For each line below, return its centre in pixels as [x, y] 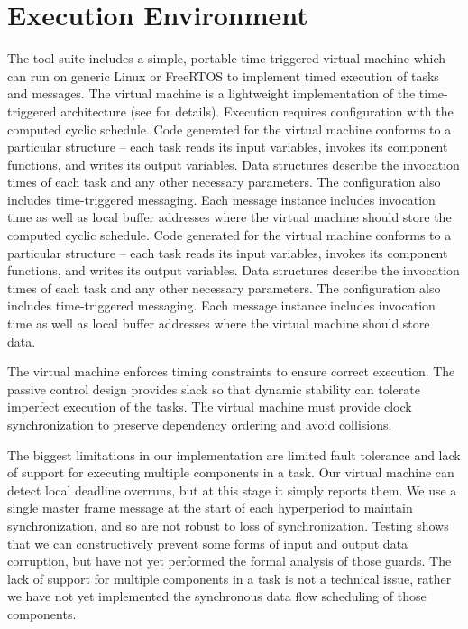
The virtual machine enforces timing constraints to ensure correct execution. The [231, 371]
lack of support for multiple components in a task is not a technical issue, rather [229, 578]
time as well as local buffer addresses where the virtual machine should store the [229, 217]
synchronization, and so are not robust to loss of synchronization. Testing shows [228, 525]
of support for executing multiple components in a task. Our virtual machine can [231, 472]
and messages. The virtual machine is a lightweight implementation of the [211, 93]
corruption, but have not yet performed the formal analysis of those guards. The [229, 561]
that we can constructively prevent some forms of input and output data [208, 543]
